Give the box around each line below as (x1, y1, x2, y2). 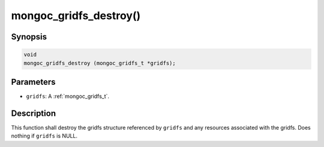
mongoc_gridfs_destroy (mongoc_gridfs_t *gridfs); (23, 60, 176, 66)
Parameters (11, 76, 56, 87)
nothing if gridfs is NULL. (11, 132, 78, 140)
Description (11, 108, 56, 118)
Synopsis (11, 32, 47, 42)
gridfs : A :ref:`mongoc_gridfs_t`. (26, 93, 110, 100)
